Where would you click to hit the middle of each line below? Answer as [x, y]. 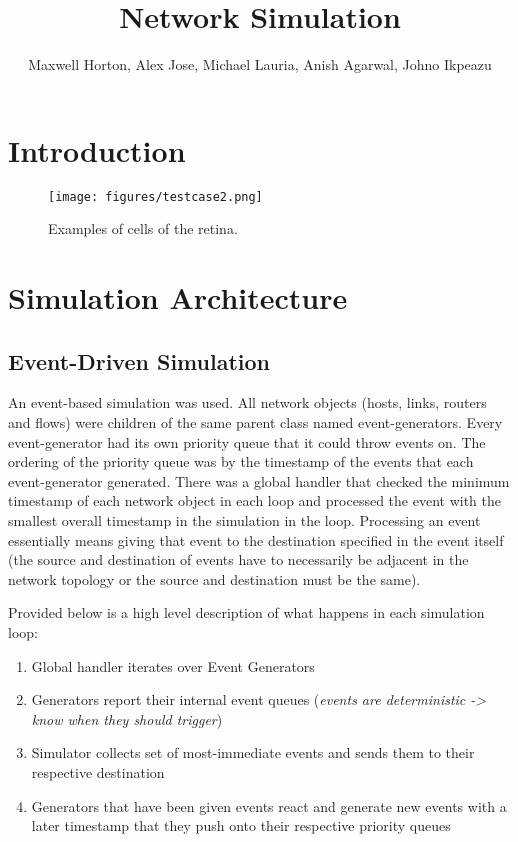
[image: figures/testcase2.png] [155, 196]
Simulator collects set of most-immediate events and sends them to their [253, 752]
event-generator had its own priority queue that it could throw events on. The [247, 441]
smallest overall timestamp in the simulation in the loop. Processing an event [244, 520]
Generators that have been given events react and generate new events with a [269, 805]
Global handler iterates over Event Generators [173, 665]
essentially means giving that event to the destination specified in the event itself [256, 539]
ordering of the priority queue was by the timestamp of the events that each [241, 461]
